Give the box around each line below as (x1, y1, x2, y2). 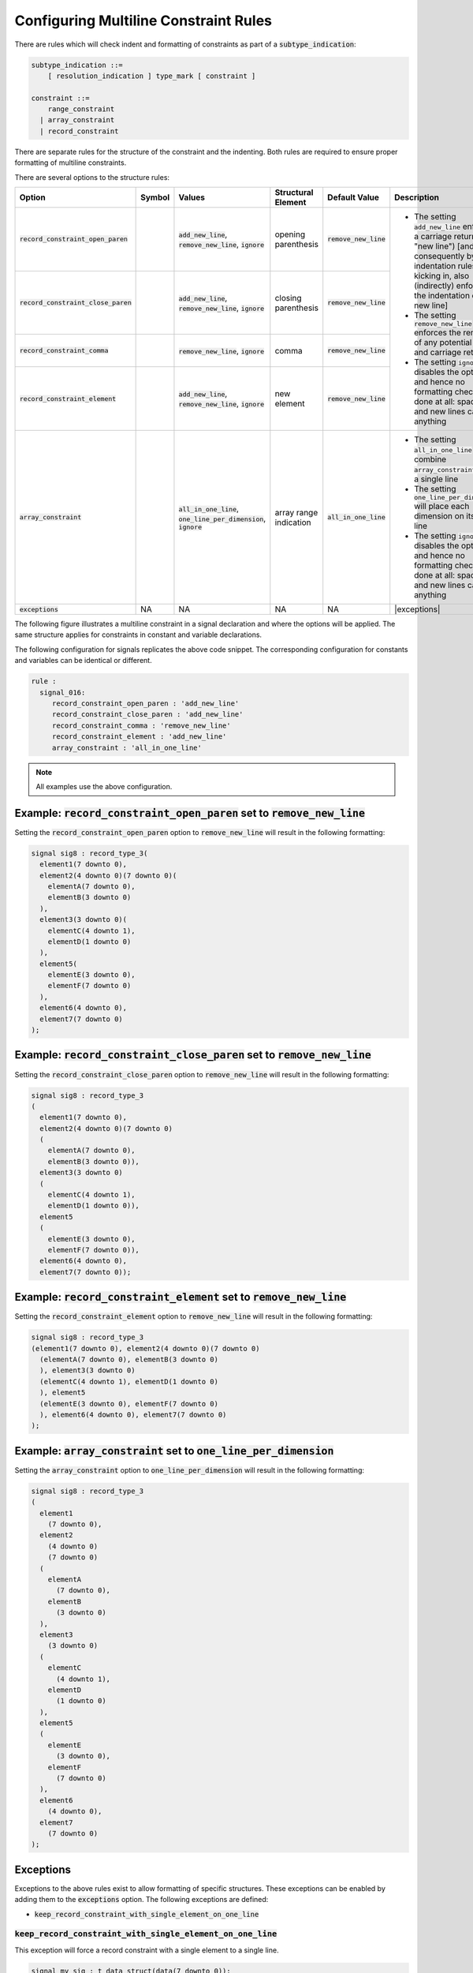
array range (274, 507, 318, 518)
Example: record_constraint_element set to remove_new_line (14, 1290, 347, 1304)
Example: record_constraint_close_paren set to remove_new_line (14, 1048, 372, 1061)
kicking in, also (414, 271, 470, 282)
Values (178, 192, 205, 203)
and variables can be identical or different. (14, 656, 153, 665)
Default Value (327, 192, 380, 203)
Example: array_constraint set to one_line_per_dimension (14, 1444, 334, 1458)
